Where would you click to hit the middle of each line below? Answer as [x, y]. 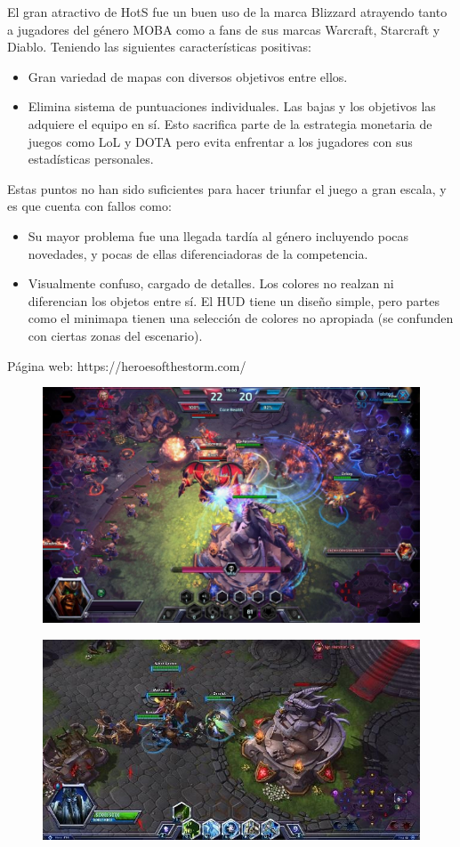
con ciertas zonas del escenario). [115, 335]
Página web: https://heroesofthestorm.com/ [127, 365]
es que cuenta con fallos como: [89, 206]
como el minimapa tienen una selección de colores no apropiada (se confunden [241, 318]
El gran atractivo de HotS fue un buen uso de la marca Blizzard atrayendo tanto [227, 12]
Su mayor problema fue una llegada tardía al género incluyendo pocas [218, 235]
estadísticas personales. [91, 159]
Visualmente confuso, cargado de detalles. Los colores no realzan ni [211, 283]
